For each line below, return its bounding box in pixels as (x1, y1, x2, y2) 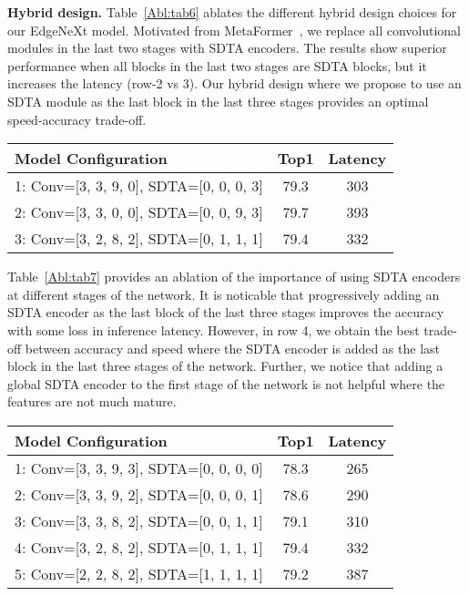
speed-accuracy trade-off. (7, 109, 147, 128)
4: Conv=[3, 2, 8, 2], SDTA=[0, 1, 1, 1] (15, 536, 263, 558)
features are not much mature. (7, 392, 177, 411)
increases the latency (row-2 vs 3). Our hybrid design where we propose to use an (7, 74, 462, 93)
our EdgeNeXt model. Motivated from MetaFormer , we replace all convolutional (7, 20, 461, 39)
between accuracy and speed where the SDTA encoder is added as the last (25, 338, 441, 357)
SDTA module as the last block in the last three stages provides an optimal (7, 91, 429, 110)
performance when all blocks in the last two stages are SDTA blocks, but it (7, 56, 427, 75)
